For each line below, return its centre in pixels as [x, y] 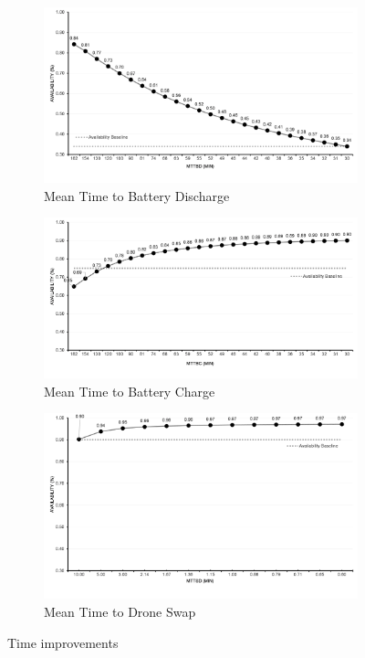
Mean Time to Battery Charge [130, 391]
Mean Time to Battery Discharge [137, 195]
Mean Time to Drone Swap [120, 612]
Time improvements [63, 642]
